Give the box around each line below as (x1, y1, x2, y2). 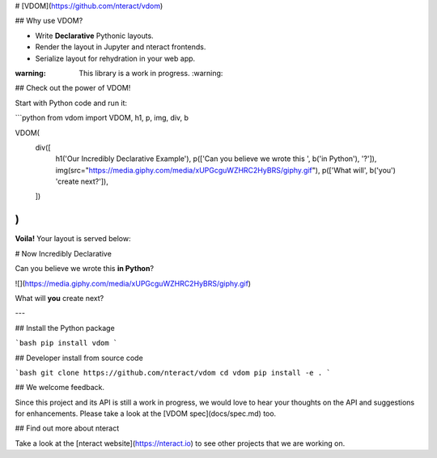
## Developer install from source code (15, 353, 143, 363)
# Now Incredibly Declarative (15, 248, 112, 258)
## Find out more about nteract (15, 423, 120, 433)
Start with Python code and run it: (15, 98, 128, 108)
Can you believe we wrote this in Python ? (15, 264, 154, 274)
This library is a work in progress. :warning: (78, 68, 223, 78)
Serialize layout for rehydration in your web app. (35, 53, 196, 63)
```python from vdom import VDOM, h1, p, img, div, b (15, 113, 189, 123)
